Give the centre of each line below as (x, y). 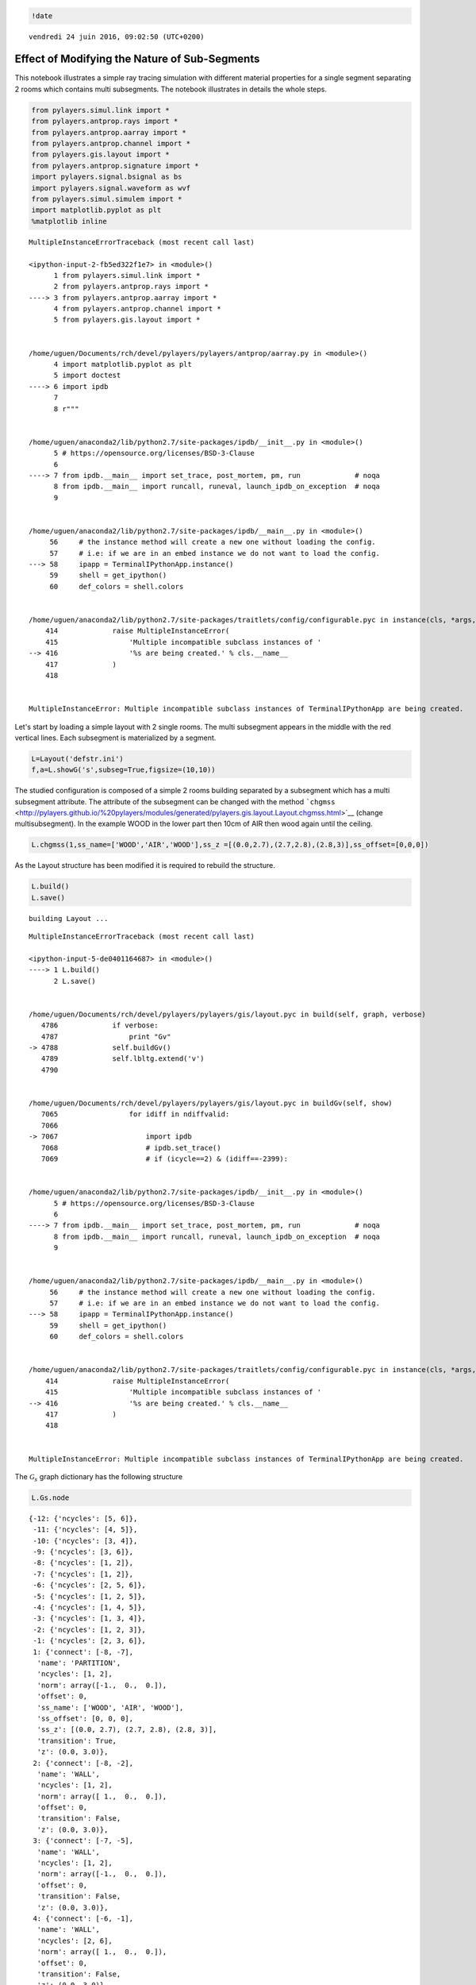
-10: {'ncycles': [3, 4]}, (85, 1541)
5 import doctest (87, 376)
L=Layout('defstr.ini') (78, 759)
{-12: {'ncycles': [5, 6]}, (83, 1518)
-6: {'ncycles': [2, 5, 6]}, (90, 1585)
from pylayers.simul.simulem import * (107, 199)
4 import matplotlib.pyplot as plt (123, 364)
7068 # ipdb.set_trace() (131, 1148)
